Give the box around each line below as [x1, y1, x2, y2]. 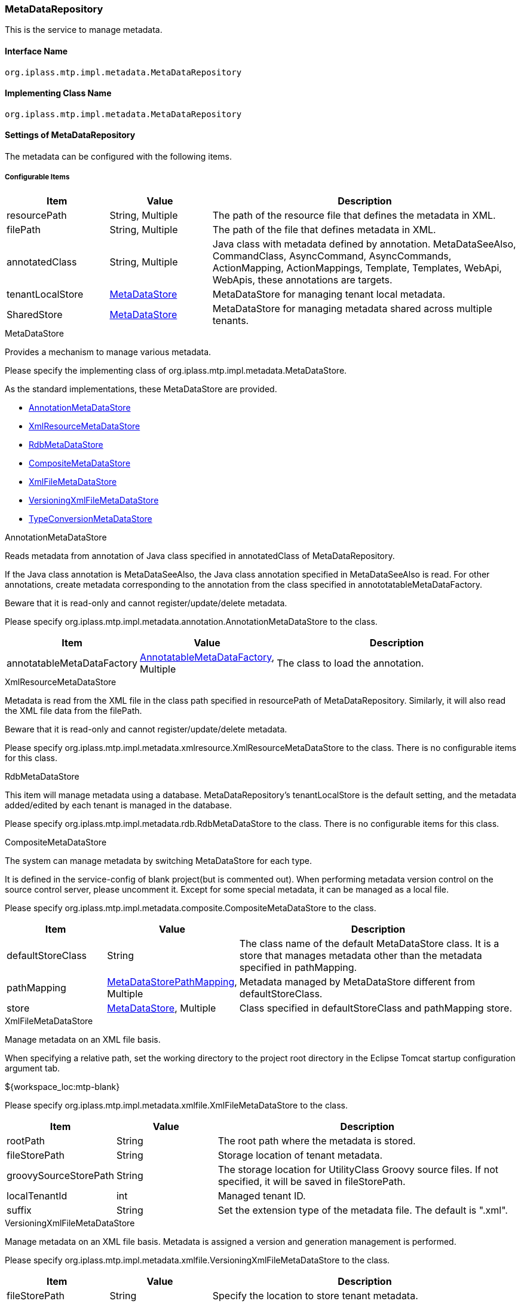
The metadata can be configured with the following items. [5, 151, 232, 162]
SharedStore [7, 308, 63, 320]
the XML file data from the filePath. [5, 705, 142, 716]
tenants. [212, 314, 249, 326]
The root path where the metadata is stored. [217, 1134, 416, 1147]
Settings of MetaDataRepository [5, 130, 136, 141]
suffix [7, 1204, 32, 1216]
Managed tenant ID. [217, 1189, 306, 1202]
